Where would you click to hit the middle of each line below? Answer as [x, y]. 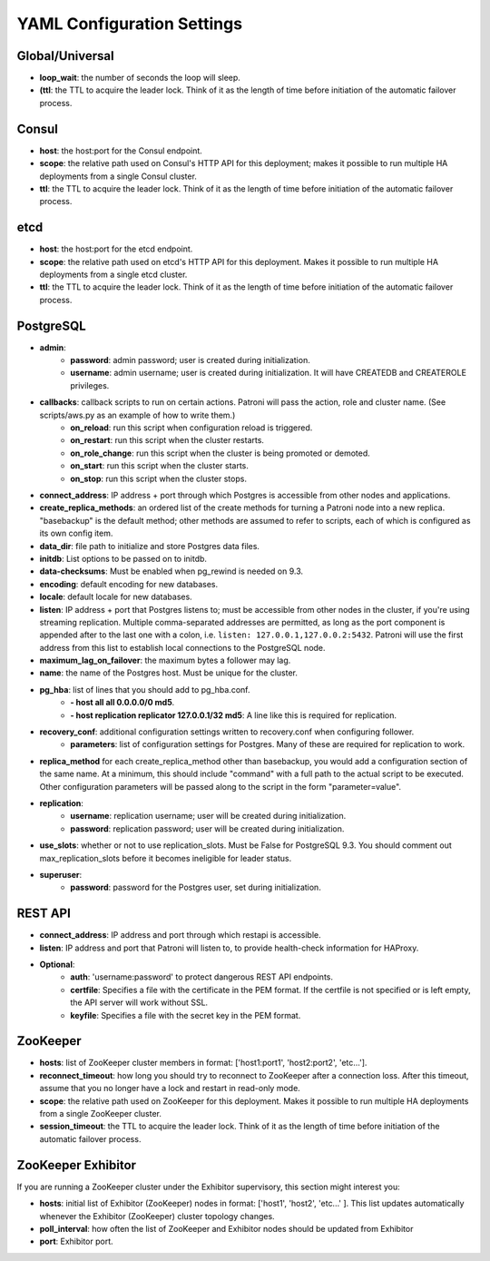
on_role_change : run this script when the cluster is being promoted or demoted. [220, 453]
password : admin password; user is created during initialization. [190, 360]
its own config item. [76, 533]
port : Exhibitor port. [76, 1241]
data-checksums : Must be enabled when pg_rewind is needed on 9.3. [171, 571]
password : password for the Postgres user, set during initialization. [196, 887]
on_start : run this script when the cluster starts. [160, 466]
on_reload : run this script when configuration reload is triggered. [191, 428]
